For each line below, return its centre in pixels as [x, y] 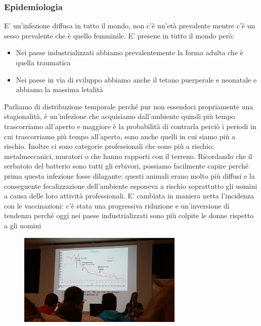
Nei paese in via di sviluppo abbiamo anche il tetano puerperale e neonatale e [136, 79]
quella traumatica [43, 62]
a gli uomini [23, 225]
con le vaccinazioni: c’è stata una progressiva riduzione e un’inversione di [117, 205]
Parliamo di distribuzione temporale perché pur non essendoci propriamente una [129, 106]
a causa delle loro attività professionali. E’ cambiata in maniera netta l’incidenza [129, 196]
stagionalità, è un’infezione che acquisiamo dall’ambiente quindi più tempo [120, 116]
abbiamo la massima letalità [59, 89]
